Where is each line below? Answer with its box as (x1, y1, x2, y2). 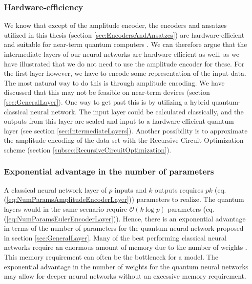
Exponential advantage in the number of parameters (4, 165, 214, 177)
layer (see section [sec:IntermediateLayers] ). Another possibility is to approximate (4, 125, 248, 135)
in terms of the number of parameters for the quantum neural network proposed (4, 223, 244, 233)
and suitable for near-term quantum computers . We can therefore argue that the (4, 39, 247, 49)
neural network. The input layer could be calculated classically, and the (30, 106, 244, 116)
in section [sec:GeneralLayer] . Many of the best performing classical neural (4, 232, 227, 242)
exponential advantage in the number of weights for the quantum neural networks (4, 261, 249, 271)
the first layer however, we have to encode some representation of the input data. (4, 68, 246, 78)
